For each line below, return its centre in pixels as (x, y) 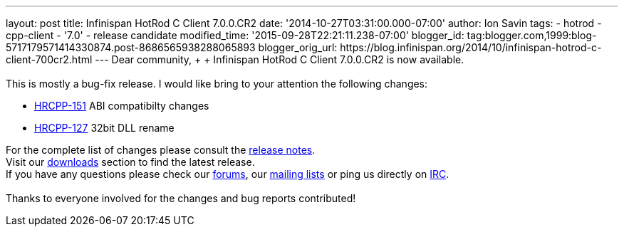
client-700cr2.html (49, 59)
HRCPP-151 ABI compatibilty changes (122, 106)
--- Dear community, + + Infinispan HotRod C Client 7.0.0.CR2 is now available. (280, 59)
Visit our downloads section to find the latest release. (130, 162)
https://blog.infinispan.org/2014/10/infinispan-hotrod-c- (471, 47)
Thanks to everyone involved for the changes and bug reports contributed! (181, 198)
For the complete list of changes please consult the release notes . (161, 150)
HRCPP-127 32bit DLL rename (104, 128)
